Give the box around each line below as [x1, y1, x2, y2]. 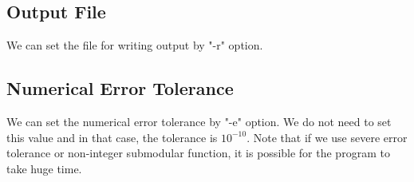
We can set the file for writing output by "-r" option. [6, 37, 263, 53]
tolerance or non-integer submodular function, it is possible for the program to [6, 144, 390, 161]
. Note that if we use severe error [246, 129, 408, 145]
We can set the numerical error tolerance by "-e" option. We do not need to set [6, 113, 392, 129]
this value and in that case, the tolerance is [6, 129, 218, 145]
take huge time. [6, 160, 82, 176]
